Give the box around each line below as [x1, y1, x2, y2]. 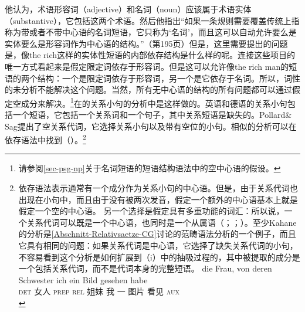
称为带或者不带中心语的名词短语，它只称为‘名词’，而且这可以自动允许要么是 [5, 26, 297, 38]
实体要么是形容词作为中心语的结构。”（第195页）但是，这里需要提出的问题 [5, 37, 288, 49]
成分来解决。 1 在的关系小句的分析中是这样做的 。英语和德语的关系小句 [21, 95, 287, 109]
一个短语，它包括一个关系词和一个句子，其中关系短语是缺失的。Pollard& [12, 108, 292, 120]
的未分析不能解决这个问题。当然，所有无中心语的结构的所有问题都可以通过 [5, 83, 292, 96]
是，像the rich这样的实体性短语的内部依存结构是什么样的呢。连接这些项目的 [5, 49, 296, 61]
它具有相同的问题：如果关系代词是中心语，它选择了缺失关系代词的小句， [18, 239, 298, 251]
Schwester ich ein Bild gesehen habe [18, 273, 148, 286]
